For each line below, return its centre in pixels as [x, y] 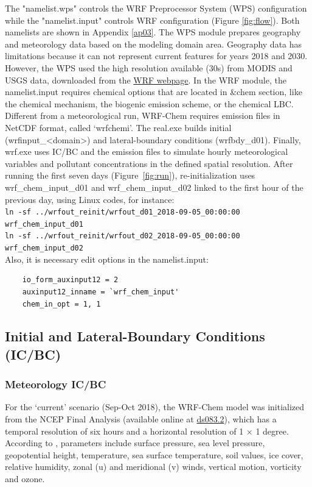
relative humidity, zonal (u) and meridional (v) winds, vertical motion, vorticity [153, 467]
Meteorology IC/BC [56, 384]
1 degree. [272, 431]
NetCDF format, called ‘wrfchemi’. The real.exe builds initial [118, 127]
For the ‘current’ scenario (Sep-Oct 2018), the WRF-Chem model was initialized [155, 407]
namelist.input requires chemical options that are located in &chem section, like [154, 92]
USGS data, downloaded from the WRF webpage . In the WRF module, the [146, 80]
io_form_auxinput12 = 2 [70, 280]
